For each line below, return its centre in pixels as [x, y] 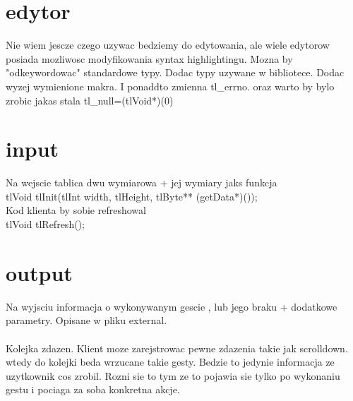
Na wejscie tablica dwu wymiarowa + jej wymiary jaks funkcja [142, 182]
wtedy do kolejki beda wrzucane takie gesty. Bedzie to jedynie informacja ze [170, 362]
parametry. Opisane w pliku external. [86, 320]
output [39, 272]
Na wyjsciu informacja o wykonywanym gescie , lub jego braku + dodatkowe [172, 306]
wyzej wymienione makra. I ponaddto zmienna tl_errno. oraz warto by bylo [170, 86]
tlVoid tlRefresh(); [45, 224]
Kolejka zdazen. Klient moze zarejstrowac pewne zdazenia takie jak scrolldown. [177, 348]
